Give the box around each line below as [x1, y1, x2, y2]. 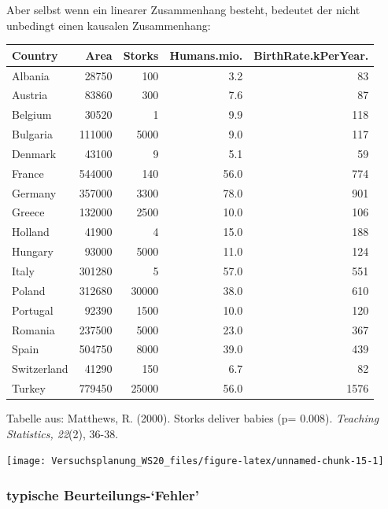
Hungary [12, 243, 54, 260]
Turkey [12, 380, 46, 397]
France [12, 164, 44, 181]
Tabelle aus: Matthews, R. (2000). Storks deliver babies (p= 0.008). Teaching [6, 410, 379, 426]
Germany [12, 184, 57, 201]
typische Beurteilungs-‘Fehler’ [6, 485, 199, 504]
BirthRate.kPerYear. [253, 46, 369, 63]
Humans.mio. [169, 46, 243, 63]
